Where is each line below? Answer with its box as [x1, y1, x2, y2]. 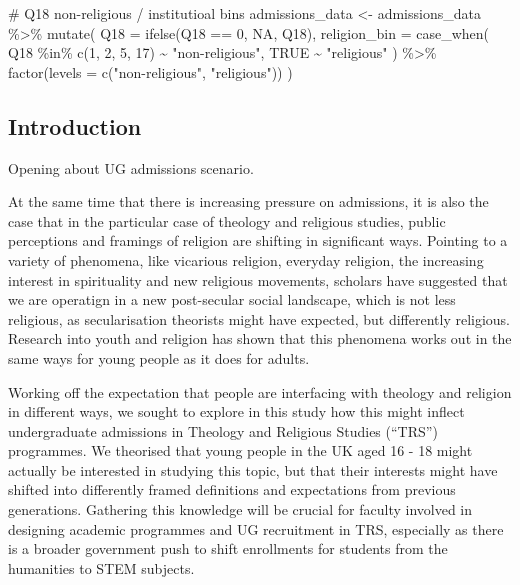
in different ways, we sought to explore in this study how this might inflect [8, 401, 465, 422]
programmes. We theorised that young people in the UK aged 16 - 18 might [8, 440, 473, 461]
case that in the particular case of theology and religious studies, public [8, 210, 446, 231]
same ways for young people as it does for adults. [8, 347, 310, 368]
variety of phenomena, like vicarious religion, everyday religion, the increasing [8, 249, 484, 270]
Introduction [8, 110, 142, 141]
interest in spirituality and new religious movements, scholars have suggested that [8, 269, 508, 290]
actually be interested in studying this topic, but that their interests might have [8, 459, 498, 480]
